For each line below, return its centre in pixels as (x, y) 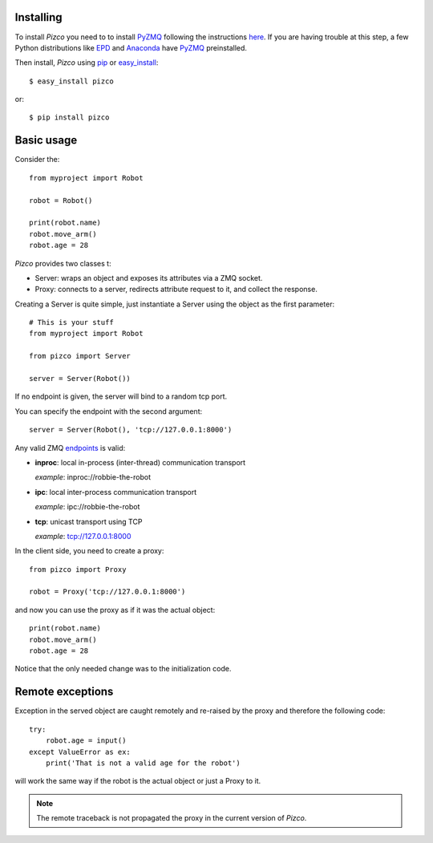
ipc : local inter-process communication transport (116, 492)
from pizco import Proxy (78, 569)
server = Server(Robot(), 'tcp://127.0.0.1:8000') (131, 430)
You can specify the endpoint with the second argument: (109, 411)
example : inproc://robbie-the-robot (93, 477)
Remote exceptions (64, 692)
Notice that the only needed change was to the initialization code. (123, 669)
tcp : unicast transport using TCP (89, 521)
